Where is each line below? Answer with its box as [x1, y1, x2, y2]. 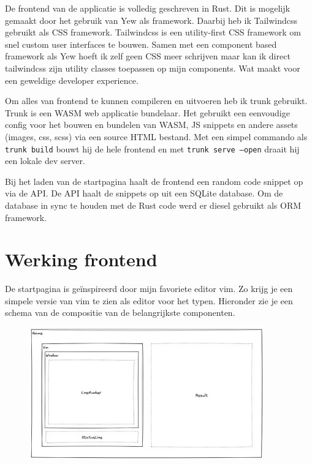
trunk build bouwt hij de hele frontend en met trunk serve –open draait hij [5, 142, 300, 155]
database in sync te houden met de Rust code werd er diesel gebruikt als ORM [5, 198, 302, 211]
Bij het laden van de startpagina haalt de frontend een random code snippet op [5, 174, 303, 187]
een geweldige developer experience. [5, 73, 139, 86]
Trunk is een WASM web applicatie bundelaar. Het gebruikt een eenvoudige [5, 106, 290, 119]
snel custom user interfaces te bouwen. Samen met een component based [5, 37, 277, 50]
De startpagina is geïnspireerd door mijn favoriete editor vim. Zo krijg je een [5, 282, 293, 295]
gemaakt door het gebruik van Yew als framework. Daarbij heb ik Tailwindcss [5, 13, 298, 26]
